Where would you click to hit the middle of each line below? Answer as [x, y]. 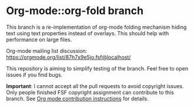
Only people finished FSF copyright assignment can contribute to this [90, 92]
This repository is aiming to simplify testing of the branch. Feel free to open [97, 68]
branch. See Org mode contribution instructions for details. [77, 99]
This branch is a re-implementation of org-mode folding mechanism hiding [96, 27]
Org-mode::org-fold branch [75, 11]
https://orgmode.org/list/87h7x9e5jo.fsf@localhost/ [68, 57]
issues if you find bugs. [34, 75]
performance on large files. [39, 39]
